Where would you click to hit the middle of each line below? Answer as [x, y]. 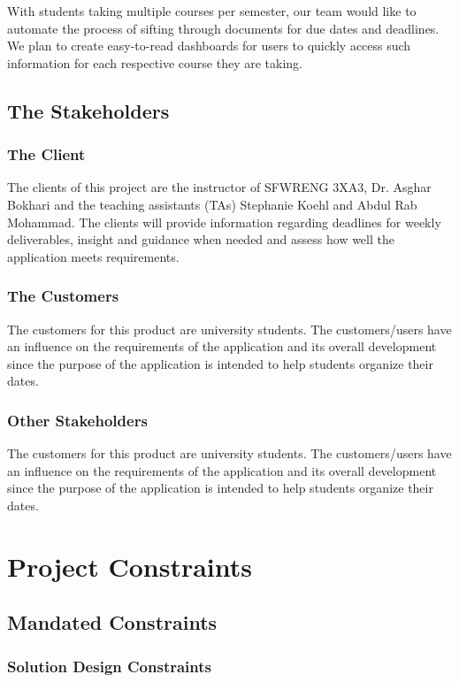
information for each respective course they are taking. [155, 62]
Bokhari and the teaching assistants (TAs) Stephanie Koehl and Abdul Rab [212, 204]
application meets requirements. [93, 256]
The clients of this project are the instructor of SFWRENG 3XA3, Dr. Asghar [219, 187]
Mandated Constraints [112, 622]
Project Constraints [130, 566]
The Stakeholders [88, 110]
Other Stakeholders [77, 420]
